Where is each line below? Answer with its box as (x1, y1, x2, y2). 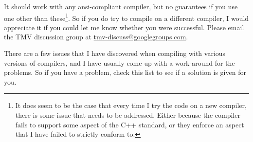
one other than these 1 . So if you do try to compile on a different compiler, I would (4, 11, 249, 23)
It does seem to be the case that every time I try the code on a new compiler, (15, 100, 247, 110)
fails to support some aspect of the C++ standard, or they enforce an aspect (15, 119, 244, 129)
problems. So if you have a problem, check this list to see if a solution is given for (4, 67, 246, 77)
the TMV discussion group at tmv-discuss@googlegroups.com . (4, 32, 188, 42)
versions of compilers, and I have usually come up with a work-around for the (4, 57, 235, 68)
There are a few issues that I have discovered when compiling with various (4, 48, 226, 58)
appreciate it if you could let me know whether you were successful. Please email (4, 22, 244, 32)
